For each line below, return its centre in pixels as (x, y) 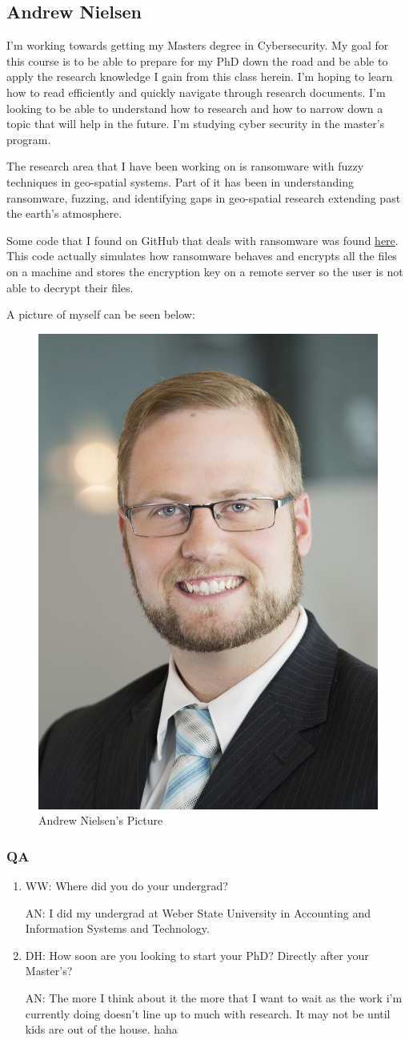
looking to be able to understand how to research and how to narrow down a (195, 108)
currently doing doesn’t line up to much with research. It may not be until (208, 1013)
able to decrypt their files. (70, 287)
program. (29, 139)
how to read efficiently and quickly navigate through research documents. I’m (196, 92)
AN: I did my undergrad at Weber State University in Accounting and (198, 912)
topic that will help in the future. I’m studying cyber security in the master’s (196, 124)
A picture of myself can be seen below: (101, 314)
